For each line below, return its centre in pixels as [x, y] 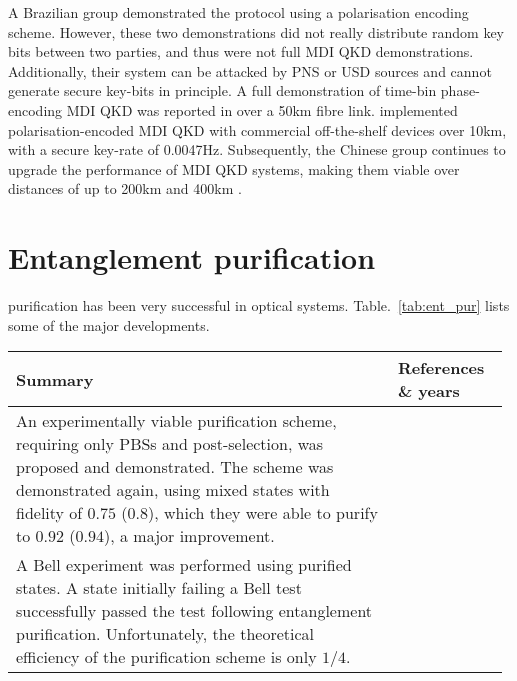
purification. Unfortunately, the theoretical [165, 634]
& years [428, 391]
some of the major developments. [109, 324]
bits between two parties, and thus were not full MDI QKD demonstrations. [241, 51]
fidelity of [49, 513]
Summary [55, 379]
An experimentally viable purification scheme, [176, 421]
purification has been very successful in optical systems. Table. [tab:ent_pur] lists [259, 305]
